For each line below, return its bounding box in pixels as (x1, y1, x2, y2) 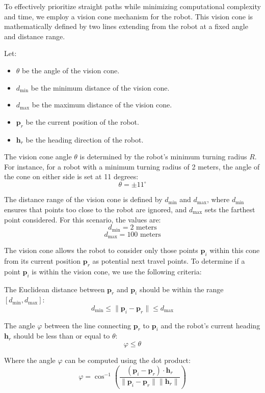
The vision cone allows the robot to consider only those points (4, 245, 198, 256)
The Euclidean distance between (4, 284, 105, 294)
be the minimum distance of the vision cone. (31, 82, 170, 93)
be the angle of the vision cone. (22, 65, 120, 75)
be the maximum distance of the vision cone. (32, 99, 172, 110)
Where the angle (4, 355, 56, 366)
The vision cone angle (4, 151, 72, 162)
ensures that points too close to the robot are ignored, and (4, 204, 187, 215)
